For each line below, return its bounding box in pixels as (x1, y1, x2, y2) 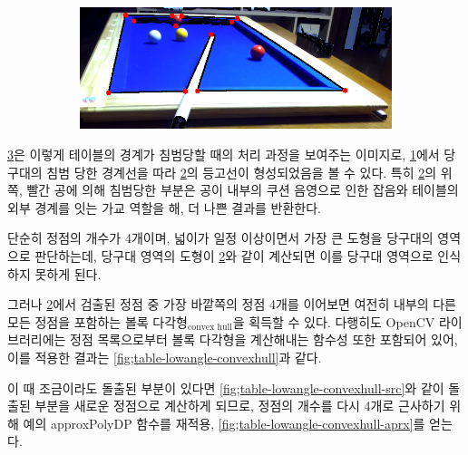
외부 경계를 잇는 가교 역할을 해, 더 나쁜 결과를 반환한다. (7, 198, 321, 217)
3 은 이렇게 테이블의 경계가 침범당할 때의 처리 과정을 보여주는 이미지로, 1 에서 (7, 144, 440, 163)
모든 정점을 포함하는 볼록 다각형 (7, 312, 188, 331)
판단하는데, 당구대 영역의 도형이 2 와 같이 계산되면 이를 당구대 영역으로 (34, 246, 434, 265)
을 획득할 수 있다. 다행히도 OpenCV (232, 312, 435, 331)
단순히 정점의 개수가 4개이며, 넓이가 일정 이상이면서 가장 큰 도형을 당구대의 (7, 228, 434, 247)
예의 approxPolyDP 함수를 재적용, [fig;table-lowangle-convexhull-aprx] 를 (23, 413, 425, 432)
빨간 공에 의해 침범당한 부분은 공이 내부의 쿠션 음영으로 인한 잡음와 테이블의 (26, 180, 459, 199)
